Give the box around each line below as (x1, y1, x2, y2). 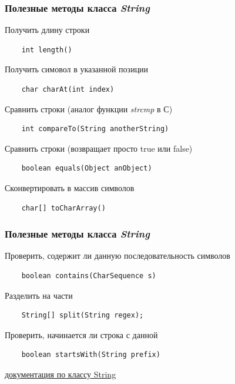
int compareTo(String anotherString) (21, 125, 169, 133)
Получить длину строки (5, 24, 90, 36)
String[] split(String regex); (21, 311, 144, 320)
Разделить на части (5, 289, 73, 301)
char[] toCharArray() (21, 203, 106, 212)
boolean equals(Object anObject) (21, 164, 152, 173)
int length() (21, 45, 72, 54)
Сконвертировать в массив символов (5, 181, 135, 193)
